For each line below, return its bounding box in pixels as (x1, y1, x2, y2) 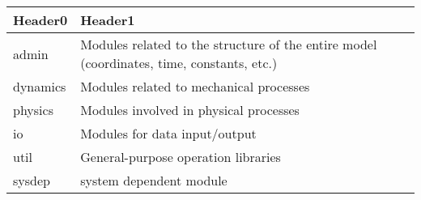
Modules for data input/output (80, 124, 257, 143)
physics (13, 100, 53, 119)
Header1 (80, 11, 135, 29)
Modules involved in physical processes (80, 100, 300, 119)
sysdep (13, 171, 50, 189)
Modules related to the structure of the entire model (80, 35, 377, 53)
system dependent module (80, 171, 228, 189)
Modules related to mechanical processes (80, 77, 310, 96)
